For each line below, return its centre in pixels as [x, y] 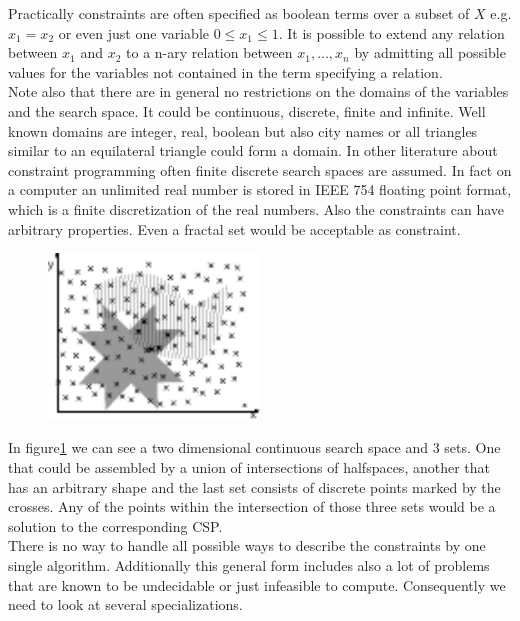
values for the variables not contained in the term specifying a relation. [225, 71]
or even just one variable [133, 32]
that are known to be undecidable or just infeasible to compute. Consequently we [257, 584]
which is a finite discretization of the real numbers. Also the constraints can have [256, 208]
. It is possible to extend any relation [391, 32]
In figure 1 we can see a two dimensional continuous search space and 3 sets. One [254, 447]
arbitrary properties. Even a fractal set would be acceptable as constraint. [234, 228]
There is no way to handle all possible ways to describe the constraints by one [247, 545]
